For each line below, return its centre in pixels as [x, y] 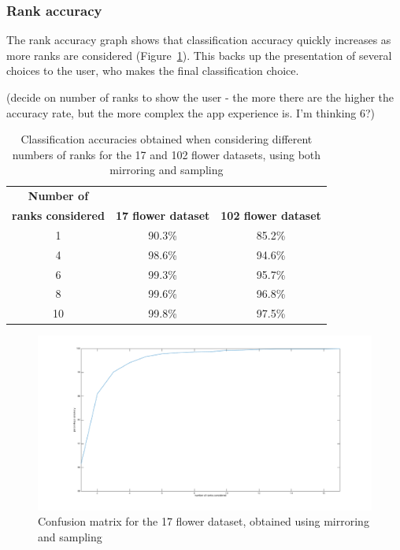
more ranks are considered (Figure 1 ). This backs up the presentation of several [199, 55]
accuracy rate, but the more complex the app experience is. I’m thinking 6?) [191, 112]
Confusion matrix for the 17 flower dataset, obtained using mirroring [204, 521]
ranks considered [58, 216]
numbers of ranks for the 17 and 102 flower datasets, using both [167, 154]
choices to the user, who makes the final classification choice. [153, 71]
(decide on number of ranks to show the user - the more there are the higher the [200, 97]
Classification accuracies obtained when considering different [167, 139]
